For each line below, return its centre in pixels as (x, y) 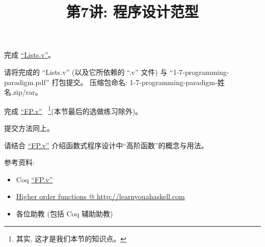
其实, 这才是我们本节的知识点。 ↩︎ (71, 238)
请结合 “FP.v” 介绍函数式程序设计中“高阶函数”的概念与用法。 (106, 145)
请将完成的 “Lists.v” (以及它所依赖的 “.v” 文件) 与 (86, 72)
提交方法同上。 (29, 128)
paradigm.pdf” (27, 82)
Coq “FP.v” (34, 179)
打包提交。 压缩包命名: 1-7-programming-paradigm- (135, 82)
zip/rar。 (28, 92)
